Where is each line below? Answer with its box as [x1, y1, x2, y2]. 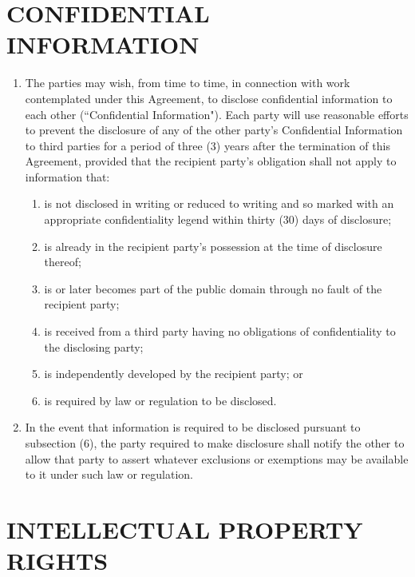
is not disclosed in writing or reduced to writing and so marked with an [44, 195, 394, 212]
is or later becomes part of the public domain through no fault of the [44, 280, 382, 296]
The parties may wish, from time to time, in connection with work [25, 74, 350, 91]
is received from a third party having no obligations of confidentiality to [44, 323, 396, 340]
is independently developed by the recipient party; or [44, 365, 303, 382]
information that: [25, 168, 110, 185]
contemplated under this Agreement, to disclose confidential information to [25, 90, 393, 106]
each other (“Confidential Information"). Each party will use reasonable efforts [25, 105, 409, 122]
